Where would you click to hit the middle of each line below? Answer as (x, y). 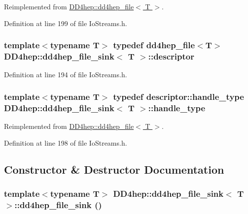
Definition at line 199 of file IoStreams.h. (66, 23)
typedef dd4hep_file (154, 45)
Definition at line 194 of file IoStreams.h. (66, 75)
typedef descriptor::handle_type (178, 96)
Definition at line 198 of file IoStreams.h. (66, 142)
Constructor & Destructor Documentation (114, 169)
